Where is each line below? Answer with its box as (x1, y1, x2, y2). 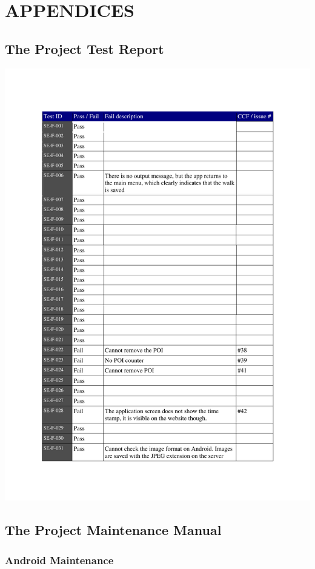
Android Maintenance (5, 552, 114, 567)
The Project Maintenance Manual (5, 520, 222, 539)
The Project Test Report (5, 39, 164, 58)
